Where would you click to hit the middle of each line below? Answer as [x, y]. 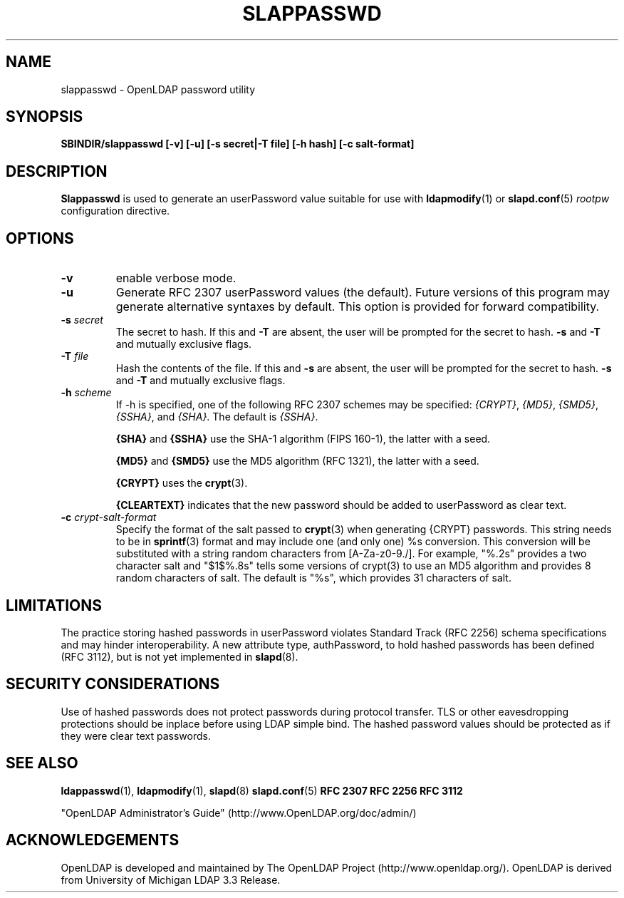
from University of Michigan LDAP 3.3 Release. [171, 879]
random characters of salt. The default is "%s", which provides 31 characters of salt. [313, 578]
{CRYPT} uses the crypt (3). [182, 483]
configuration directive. [115, 211]
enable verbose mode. [176, 278]
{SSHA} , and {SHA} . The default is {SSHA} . [217, 417]
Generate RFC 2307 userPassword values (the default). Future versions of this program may [363, 293]
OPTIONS [40, 238]
